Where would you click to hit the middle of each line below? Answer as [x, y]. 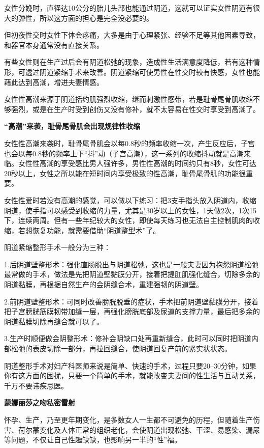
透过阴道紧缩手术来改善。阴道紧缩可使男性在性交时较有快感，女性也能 [142, 72]
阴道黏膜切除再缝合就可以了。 [54, 321]
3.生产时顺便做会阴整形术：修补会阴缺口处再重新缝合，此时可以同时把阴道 [128, 338]
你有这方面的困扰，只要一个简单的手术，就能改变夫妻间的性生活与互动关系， [132, 375]
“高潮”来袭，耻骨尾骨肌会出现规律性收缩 [72, 126]
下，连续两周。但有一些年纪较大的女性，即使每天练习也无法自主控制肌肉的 [128, 220]
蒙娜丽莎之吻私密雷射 [40, 402]
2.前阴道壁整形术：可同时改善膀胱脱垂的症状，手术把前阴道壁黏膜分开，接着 [131, 301]
